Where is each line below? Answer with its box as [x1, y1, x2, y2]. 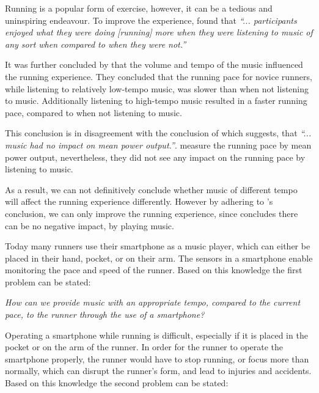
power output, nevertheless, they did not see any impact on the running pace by [5, 150, 306, 163]
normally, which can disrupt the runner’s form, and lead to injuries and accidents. [5, 364, 312, 377]
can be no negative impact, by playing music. [5, 219, 174, 232]
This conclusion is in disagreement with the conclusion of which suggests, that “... [5, 127, 312, 139]
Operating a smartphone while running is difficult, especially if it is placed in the [5, 328, 308, 341]
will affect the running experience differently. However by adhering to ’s [5, 195, 273, 208]
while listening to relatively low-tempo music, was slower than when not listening [5, 82, 309, 95]
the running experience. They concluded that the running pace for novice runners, [5, 70, 312, 83]
